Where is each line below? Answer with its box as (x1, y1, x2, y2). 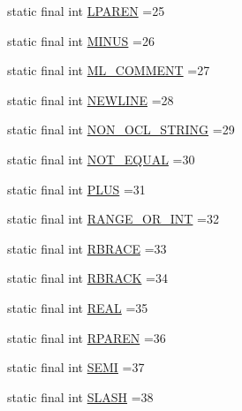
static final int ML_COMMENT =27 (7, 61, 210, 80)
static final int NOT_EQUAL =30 (7, 149, 195, 168)
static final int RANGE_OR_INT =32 (7, 209, 219, 228)
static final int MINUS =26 (7, 31, 155, 49)
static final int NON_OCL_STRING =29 (7, 120, 235, 139)
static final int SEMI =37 (7, 358, 145, 377)
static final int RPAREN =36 (7, 328, 166, 346)
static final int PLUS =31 (7, 179, 146, 198)
